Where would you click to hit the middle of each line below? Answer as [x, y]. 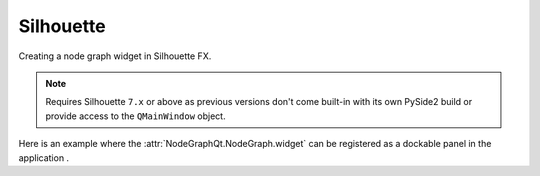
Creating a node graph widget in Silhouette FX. [115, 56]
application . [44, 157]
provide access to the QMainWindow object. [135, 116]
